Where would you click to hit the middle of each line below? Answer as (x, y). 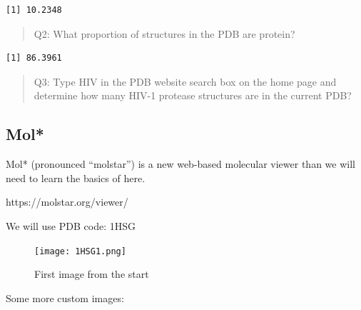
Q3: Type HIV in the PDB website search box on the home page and (185, 81)
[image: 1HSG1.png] (80, 251)
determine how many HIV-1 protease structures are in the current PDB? (193, 95)
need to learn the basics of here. (76, 177)
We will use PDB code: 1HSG (71, 225)
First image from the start (92, 274)
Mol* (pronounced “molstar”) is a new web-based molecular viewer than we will (180, 164)
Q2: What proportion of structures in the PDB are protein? (164, 33)
